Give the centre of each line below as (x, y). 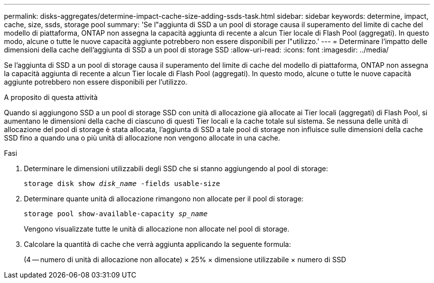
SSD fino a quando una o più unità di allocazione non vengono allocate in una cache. (142, 138)
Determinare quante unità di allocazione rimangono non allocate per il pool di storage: (164, 199)
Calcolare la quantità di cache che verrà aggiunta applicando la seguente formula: (158, 244)
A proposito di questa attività (51, 97)
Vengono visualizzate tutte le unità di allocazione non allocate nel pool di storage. (157, 229)
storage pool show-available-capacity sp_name (116, 214)
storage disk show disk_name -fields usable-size (122, 184)
